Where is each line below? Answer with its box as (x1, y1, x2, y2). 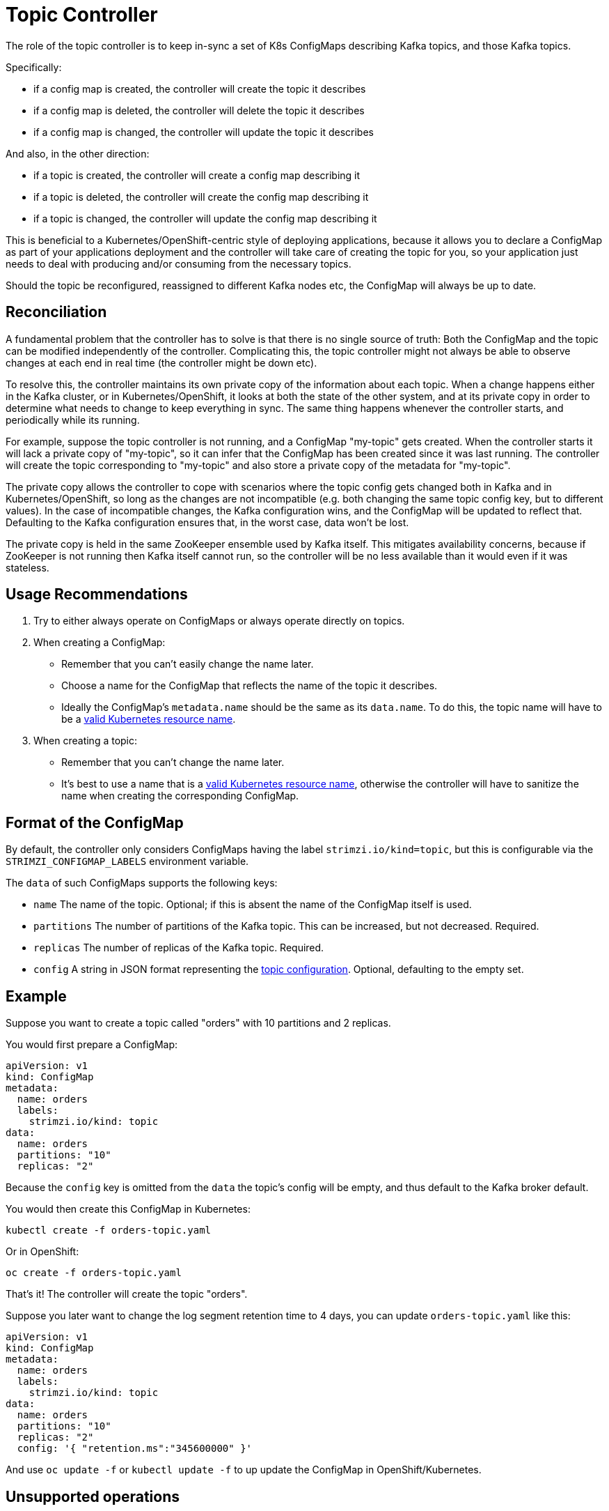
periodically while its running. (6, 413, 140, 426)
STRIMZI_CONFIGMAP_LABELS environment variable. (6, 855, 249, 868)
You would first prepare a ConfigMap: (6, 1038, 178, 1051)
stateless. (6, 561, 49, 574)
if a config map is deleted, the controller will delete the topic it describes (33, 104, 365, 116)
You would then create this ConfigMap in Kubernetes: (6, 1203, 251, 1215)
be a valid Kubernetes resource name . (61, 713, 236, 726)
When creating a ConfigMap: (33, 636, 166, 649)
